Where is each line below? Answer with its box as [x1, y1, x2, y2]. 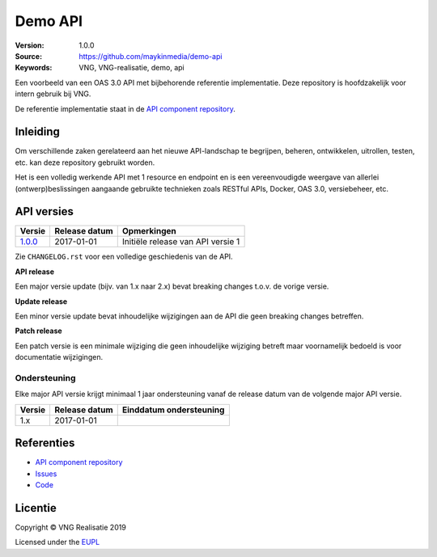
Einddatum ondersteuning [121, 404, 225, 416]
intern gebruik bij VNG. [15, 89, 91, 99]
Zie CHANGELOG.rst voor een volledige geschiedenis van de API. [15, 251, 234, 262]
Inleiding [15, 125, 61, 139]
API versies [15, 205, 74, 218]
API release [15, 267, 55, 276]
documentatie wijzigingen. [15, 352, 104, 362]
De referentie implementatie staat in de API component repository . [15, 103, 236, 113]
